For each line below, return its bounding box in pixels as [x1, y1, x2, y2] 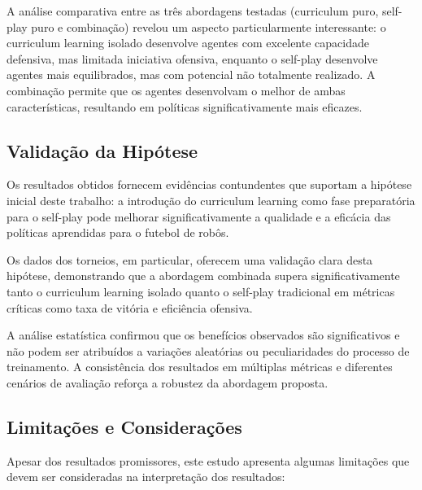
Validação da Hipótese [7, 138, 198, 163]
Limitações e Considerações [7, 413, 242, 439]
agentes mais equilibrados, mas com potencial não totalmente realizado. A [7, 66, 376, 83]
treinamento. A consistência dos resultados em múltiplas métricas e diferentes [7, 358, 393, 375]
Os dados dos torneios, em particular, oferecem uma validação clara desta [7, 251, 373, 268]
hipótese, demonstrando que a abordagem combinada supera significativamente [7, 267, 400, 284]
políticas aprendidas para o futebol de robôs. [7, 224, 229, 241]
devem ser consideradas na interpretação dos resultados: [7, 468, 285, 485]
